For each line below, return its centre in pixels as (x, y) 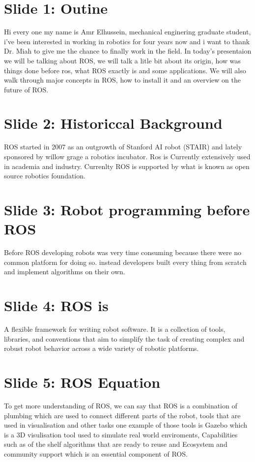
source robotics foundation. (45, 176)
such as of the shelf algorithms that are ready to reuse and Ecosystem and (116, 444)
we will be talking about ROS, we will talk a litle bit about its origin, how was (122, 60)
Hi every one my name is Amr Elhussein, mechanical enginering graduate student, (127, 32)
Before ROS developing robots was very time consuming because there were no (123, 252)
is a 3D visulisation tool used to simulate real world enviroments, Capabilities (121, 434)
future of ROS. (26, 89)
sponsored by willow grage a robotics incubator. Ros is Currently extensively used (127, 156)
